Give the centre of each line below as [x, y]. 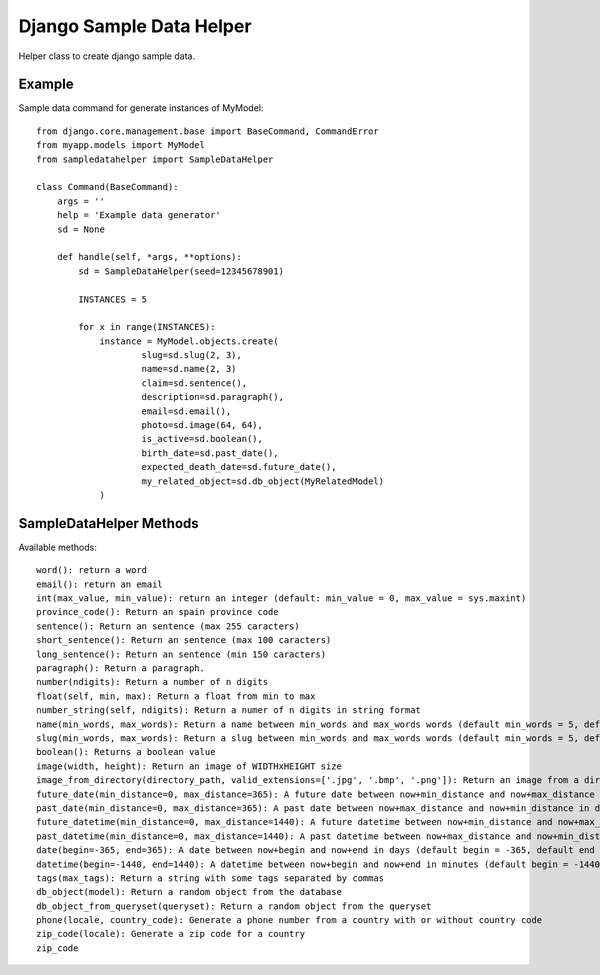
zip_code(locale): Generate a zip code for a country [170, 934]
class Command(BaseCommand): [107, 187]
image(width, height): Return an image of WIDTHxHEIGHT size [189, 766]
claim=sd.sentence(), [194, 383]
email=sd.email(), [186, 411]
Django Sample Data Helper [135, 26]
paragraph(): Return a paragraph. [120, 668]
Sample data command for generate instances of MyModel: [141, 108]
